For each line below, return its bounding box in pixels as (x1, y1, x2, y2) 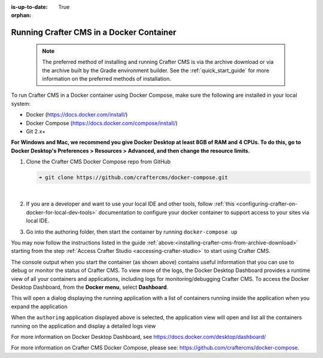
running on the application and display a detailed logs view (11, 322, 156, 329)
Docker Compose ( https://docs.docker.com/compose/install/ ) (26, 120, 178, 127)
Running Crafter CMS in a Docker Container (11, 27, 176, 38)
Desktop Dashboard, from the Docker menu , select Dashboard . (11, 283, 169, 290)
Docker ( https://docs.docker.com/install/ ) (26, 111, 128, 118)
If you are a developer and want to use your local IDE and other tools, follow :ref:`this (26, 200, 235, 207)
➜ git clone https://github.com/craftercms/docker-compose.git (38, 174, 228, 181)
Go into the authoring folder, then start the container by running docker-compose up (26, 228, 237, 235)
